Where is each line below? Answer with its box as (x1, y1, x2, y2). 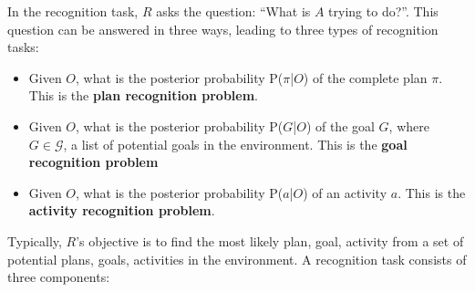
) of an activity (303, 182, 387, 202)
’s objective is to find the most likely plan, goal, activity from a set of (76, 231, 464, 250)
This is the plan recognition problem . (28, 86, 258, 105)
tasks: (7, 37, 39, 57)
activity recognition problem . (28, 201, 215, 220)
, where (388, 116, 429, 135)
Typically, (7, 231, 62, 250)
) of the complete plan (303, 68, 428, 87)
